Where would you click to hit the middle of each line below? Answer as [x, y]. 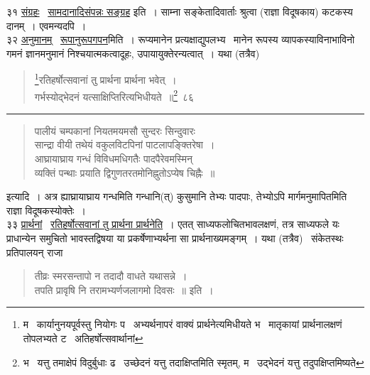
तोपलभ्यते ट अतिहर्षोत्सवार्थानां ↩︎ [83, 338]
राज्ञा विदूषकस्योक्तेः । [46, 210]
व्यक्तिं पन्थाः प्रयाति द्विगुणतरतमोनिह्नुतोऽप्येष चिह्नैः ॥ [125, 172]
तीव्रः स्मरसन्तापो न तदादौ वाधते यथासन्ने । [111, 276]
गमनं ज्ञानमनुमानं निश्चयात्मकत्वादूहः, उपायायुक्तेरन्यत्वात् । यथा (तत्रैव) [133, 53]
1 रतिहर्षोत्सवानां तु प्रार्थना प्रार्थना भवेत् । [105, 79]
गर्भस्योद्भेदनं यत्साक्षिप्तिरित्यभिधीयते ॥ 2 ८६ [114, 95]
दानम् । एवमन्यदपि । [47, 25]
